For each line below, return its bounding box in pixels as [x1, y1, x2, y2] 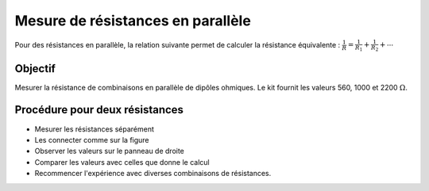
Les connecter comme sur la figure [34, 135, 150, 144]
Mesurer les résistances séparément [34, 124, 155, 134]
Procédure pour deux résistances [14, 103, 184, 117]
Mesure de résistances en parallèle [14, 12, 252, 29]
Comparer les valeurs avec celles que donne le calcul [34, 157, 210, 166]
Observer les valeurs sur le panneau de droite [34, 147, 184, 156]
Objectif [14, 62, 56, 75]
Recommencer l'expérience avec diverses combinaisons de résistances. [34, 169, 272, 178]
